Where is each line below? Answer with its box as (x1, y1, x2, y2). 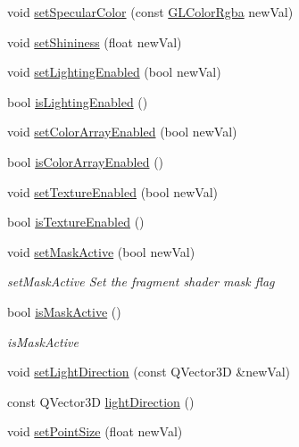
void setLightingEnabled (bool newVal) (7, 62, 221, 81)
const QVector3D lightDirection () (7, 392, 195, 410)
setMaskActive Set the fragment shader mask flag (7, 272, 275, 291)
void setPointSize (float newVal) (7, 422, 183, 441)
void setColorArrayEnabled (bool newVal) (7, 122, 237, 141)
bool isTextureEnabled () (7, 212, 145, 231)
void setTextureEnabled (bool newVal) (7, 182, 219, 201)
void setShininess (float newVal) (7, 32, 182, 51)
